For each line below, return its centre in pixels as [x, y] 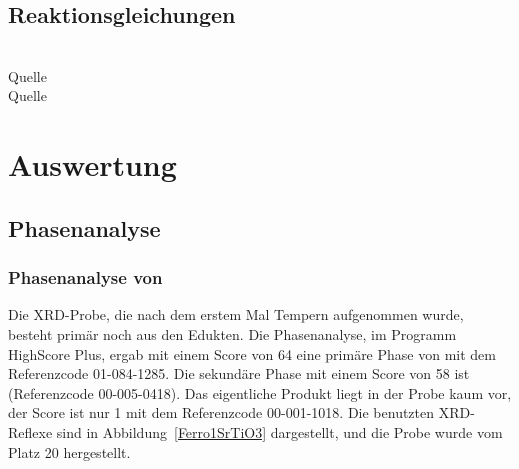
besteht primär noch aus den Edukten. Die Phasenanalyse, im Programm [232, 333]
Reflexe [30, 431]
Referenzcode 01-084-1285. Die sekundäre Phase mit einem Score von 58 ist [239, 373]
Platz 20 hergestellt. [69, 451]
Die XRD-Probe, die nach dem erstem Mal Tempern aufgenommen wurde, [236, 314]
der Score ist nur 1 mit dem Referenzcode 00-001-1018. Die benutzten [221, 412]
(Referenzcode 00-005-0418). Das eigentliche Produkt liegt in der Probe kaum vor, [260, 392]
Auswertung [92, 164]
